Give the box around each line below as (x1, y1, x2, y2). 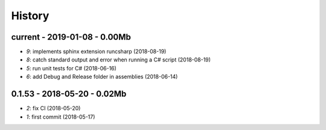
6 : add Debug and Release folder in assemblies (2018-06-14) (26, 73, 178, 81)
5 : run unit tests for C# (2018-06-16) (26, 64, 117, 72)
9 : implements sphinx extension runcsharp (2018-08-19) (26, 48, 167, 55)
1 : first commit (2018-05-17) (26, 113, 95, 120)
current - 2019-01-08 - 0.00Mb (11, 32, 131, 42)
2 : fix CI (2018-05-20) (26, 105, 81, 112)
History (11, 9, 50, 22)
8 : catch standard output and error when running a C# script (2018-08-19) (26, 56, 211, 63)
